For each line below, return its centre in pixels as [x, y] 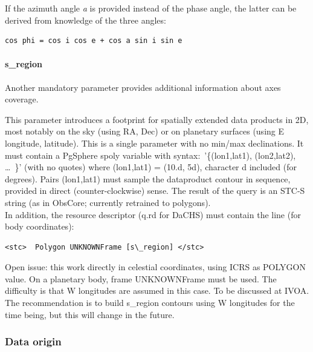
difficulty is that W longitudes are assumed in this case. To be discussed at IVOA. [157, 291]
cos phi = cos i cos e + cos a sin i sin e [94, 41]
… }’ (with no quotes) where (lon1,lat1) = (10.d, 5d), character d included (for [151, 167]
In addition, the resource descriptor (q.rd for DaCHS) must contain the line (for [153, 214]
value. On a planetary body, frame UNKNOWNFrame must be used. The [141, 278]
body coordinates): [40, 226]
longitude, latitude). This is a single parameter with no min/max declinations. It [154, 143]
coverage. [22, 99]
